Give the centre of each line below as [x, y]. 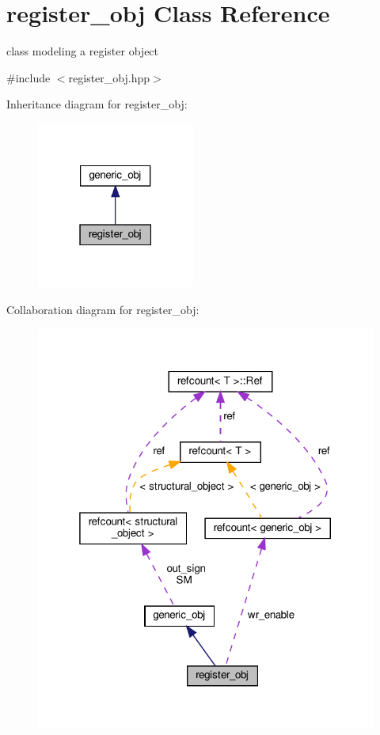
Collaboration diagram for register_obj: [103, 309]
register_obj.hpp [109, 77]
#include [28, 77]
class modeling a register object [83, 51]
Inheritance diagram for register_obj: [97, 104]
